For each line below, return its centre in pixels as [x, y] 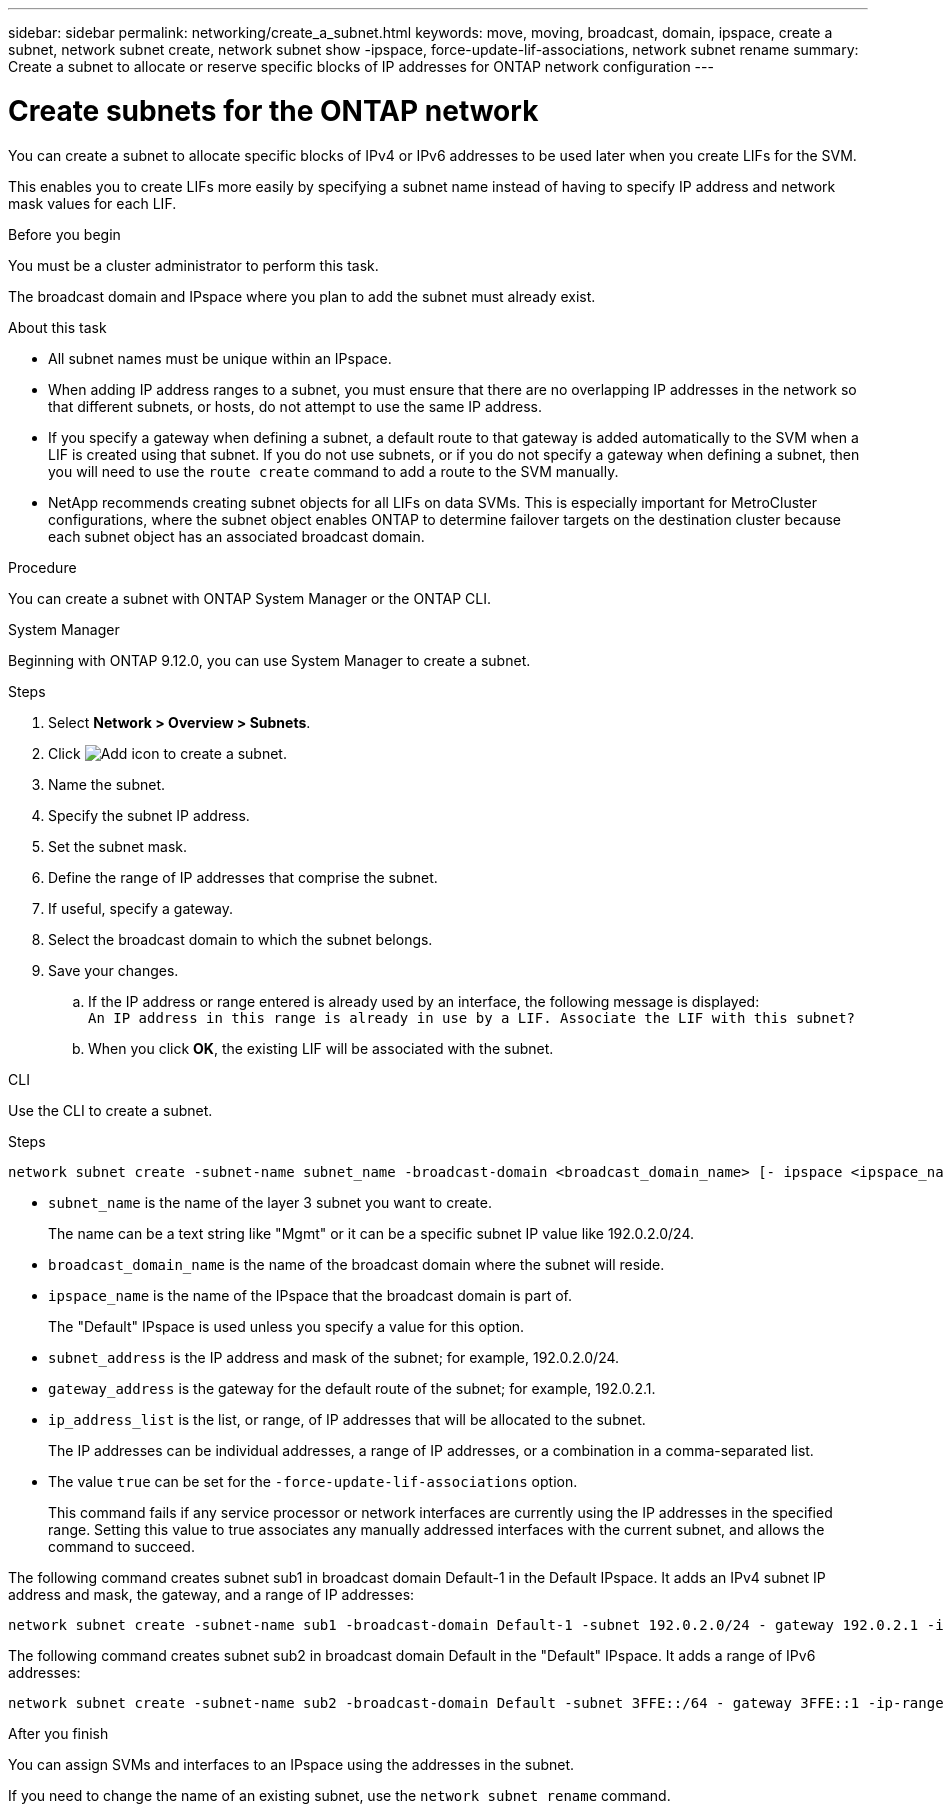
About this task [57, 327]
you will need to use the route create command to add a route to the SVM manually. [333, 471]
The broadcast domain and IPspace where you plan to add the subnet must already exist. [302, 296]
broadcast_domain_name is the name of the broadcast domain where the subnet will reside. [356, 1264]
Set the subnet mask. [118, 846]
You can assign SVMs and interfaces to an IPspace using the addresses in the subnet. [291, 1764]
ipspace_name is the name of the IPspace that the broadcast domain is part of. [310, 1295]
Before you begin [64, 234]
